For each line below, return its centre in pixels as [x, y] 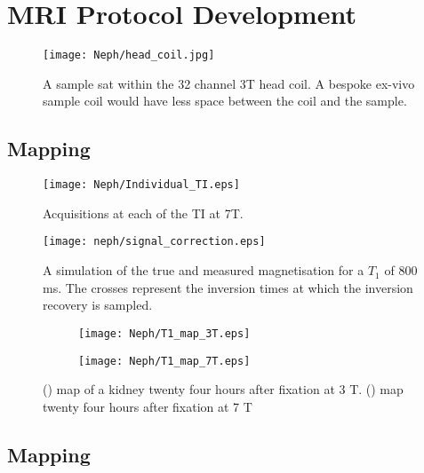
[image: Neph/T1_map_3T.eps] [164, 333]
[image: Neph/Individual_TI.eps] [141, 185]
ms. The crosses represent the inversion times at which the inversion [228, 287]
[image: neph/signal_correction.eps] [154, 242]
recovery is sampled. [98, 305]
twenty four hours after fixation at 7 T [148, 406]
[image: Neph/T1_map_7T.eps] [164, 361]
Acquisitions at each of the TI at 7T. [143, 213]
